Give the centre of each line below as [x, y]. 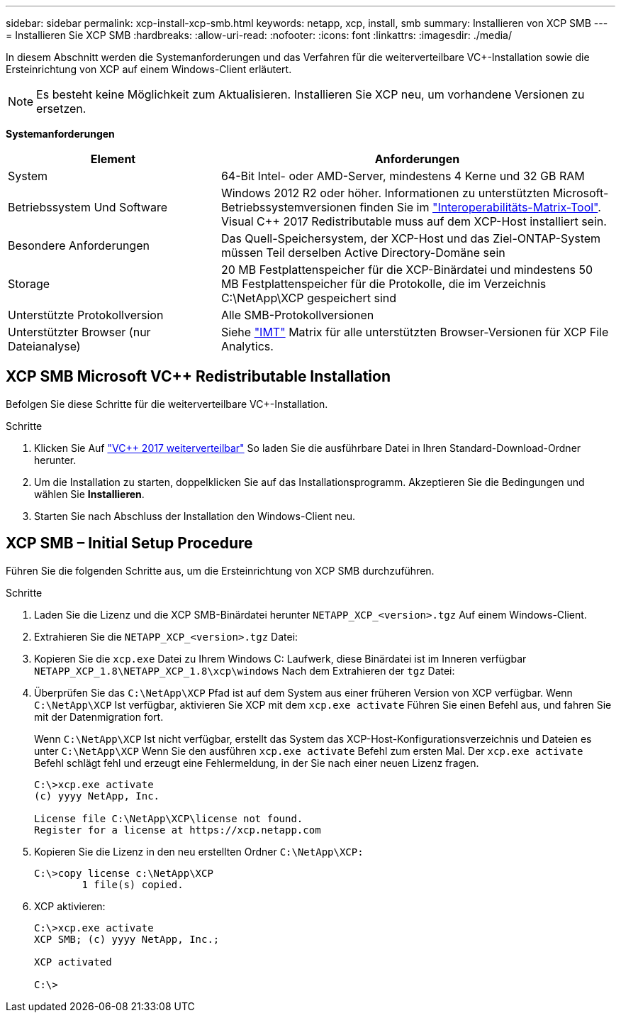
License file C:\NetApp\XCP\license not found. [169, 818]
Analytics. [247, 346]
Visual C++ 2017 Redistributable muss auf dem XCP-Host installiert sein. [414, 221]
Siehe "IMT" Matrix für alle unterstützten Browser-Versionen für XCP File [415, 332]
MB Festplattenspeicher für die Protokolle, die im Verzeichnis [384, 284]
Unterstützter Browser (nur [79, 332]
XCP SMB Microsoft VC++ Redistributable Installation [198, 377]
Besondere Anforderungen [79, 245]
